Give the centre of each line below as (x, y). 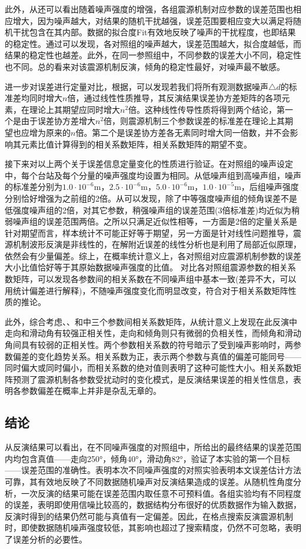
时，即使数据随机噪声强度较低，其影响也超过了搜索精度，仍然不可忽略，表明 (153, 528)
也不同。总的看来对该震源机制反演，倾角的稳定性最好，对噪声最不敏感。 (145, 66)
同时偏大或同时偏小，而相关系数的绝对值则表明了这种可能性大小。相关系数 (149, 368)
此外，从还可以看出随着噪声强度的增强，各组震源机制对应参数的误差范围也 (149, 9)
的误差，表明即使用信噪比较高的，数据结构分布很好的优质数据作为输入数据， (153, 505)
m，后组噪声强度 (267, 187)
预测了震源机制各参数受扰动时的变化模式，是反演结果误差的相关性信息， (153, 379)
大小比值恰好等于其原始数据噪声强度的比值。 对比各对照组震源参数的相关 (146, 267)
